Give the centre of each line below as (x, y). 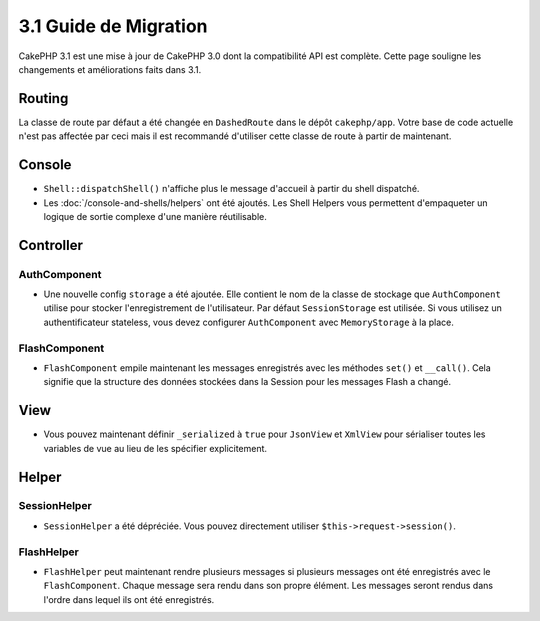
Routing (43, 98)
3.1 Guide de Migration (113, 26)
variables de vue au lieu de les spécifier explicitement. (155, 448)
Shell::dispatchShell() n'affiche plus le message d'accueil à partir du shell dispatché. (231, 189)
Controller (51, 245)
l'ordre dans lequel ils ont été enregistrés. (129, 599)
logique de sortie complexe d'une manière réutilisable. (155, 216)
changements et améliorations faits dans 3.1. (110, 69)
